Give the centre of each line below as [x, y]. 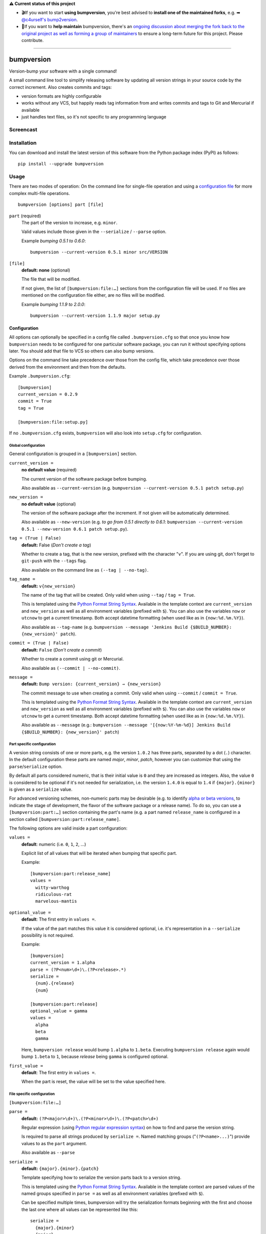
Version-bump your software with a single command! [63, 71]
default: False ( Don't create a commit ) [62, 650]
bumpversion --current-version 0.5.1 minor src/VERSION [99, 252]
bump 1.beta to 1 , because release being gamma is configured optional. [95, 1057]
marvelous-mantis [56, 901]
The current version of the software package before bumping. [84, 479]
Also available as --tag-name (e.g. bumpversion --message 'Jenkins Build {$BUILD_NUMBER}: [127, 627]
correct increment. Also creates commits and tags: [60, 87]
